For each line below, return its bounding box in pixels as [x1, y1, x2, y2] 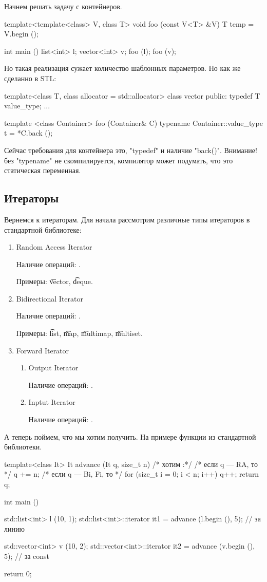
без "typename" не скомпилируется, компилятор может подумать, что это [4, 155, 233, 165]
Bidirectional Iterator [16, 293, 84, 304]
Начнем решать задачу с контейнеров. [4, 1, 122, 11]
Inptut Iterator [28, 397, 75, 407]
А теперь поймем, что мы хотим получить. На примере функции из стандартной [4, 431, 256, 442]
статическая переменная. [4, 165, 81, 176]
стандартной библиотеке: [4, 224, 82, 235]
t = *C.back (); [4, 127, 53, 138]
